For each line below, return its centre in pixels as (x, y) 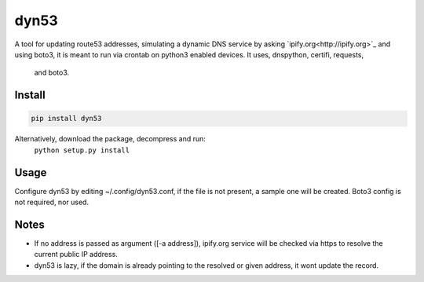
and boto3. (52, 73)
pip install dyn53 (66, 119)
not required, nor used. (52, 202)
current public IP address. (76, 255)
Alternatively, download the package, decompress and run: (110, 139)
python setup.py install (82, 150)
